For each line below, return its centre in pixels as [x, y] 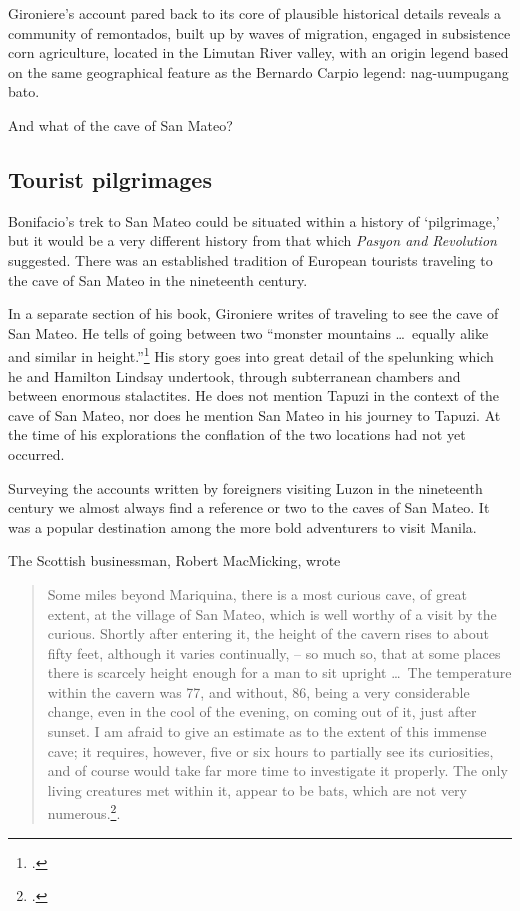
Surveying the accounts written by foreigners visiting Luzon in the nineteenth [245, 487]
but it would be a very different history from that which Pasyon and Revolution [252, 240]
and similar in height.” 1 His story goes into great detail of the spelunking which [251, 354]
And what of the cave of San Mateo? [120, 124]
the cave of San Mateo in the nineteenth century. [158, 279]
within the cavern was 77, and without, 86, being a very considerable [258, 691]
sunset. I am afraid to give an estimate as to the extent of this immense [267, 731]
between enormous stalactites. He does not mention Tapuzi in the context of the [254, 395]
